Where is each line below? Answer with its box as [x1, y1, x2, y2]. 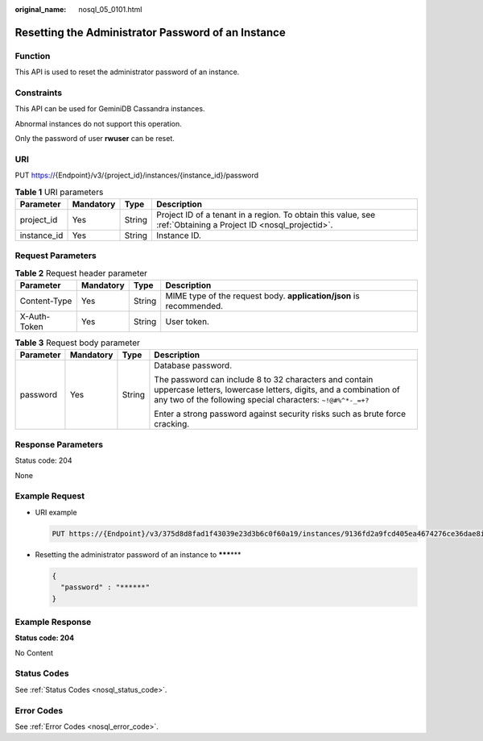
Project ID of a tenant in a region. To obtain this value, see [155, 209, 376, 220]
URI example [35, 507, 77, 517]
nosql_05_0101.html [78, 5, 142, 14]
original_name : [14, 5, 67, 14]
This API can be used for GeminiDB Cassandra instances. [14, 104, 205, 114]
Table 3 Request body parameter [14, 337, 141, 348]
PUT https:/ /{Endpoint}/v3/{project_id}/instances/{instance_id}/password [14, 170, 259, 181]
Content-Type [19, 295, 72, 306]
